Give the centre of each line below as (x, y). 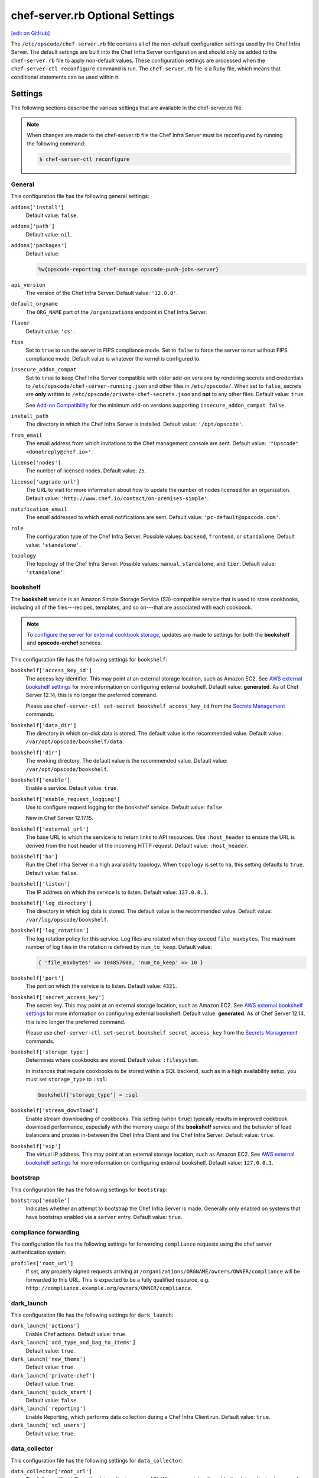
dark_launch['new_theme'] (48, 1359)
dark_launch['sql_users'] (48, 1425)
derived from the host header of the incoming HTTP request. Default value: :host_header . (137, 845)
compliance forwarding (45, 1232)
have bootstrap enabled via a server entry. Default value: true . (104, 1217)
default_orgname (35, 304)
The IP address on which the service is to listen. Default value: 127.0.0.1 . (117, 892)
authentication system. (39, 1252)
